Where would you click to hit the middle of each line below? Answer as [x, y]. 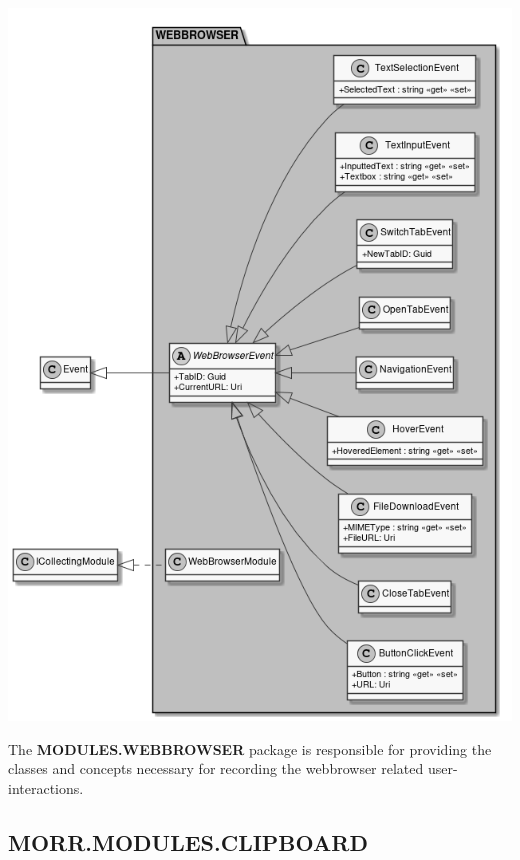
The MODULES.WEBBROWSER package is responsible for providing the [250, 748]
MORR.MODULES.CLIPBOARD [188, 841]
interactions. [46, 787]
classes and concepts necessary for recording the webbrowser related [216, 768]
